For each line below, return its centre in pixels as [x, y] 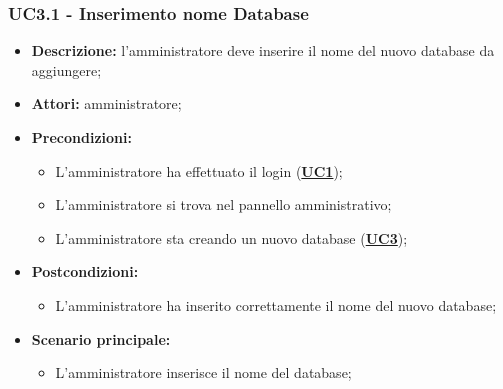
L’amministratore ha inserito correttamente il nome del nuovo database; [276, 304]
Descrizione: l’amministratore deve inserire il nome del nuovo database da [263, 50]
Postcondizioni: [85, 271]
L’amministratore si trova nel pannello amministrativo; [223, 204]
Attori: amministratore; [106, 103]
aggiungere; [66, 69]
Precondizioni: [81, 137]
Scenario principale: [101, 338]
